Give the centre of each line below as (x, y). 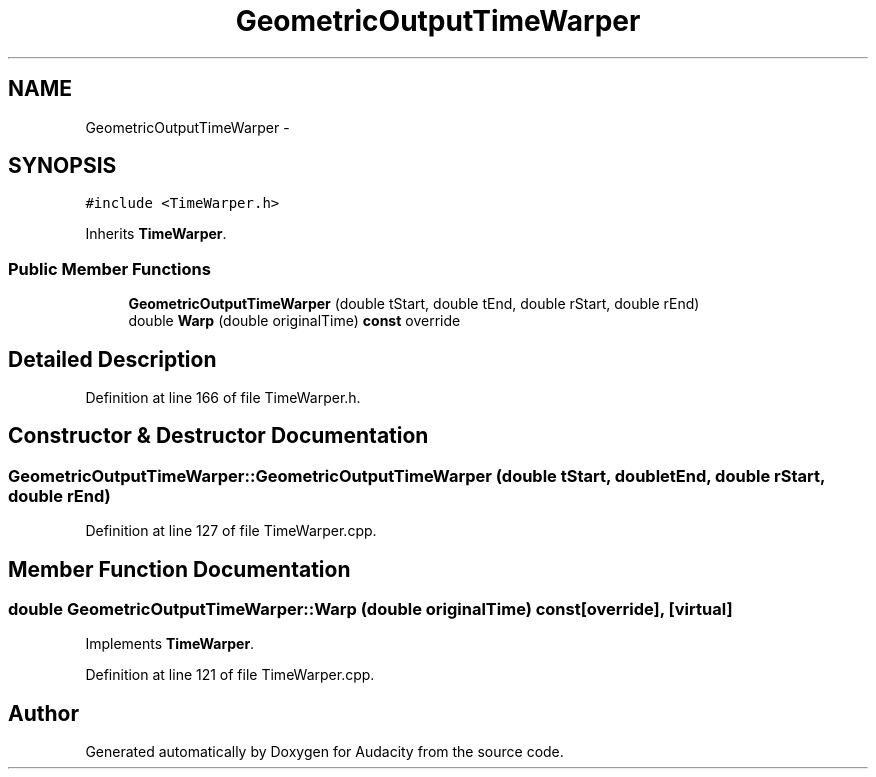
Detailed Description (112, 359)
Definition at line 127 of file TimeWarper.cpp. (231, 531)
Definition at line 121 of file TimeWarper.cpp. (230, 675)
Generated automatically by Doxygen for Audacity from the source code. (324, 752)
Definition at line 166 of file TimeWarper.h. (223, 398)
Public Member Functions (109, 268)
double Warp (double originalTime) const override (294, 321)
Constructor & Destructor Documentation (218, 436)
